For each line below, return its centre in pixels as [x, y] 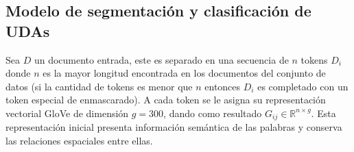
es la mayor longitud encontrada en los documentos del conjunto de [184, 73]
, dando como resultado [213, 113]
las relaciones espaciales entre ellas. [79, 141]
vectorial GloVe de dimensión [67, 113]
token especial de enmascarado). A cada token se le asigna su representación [166, 100]
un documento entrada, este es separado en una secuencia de [161, 59]
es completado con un [303, 86]
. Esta [323, 113]
